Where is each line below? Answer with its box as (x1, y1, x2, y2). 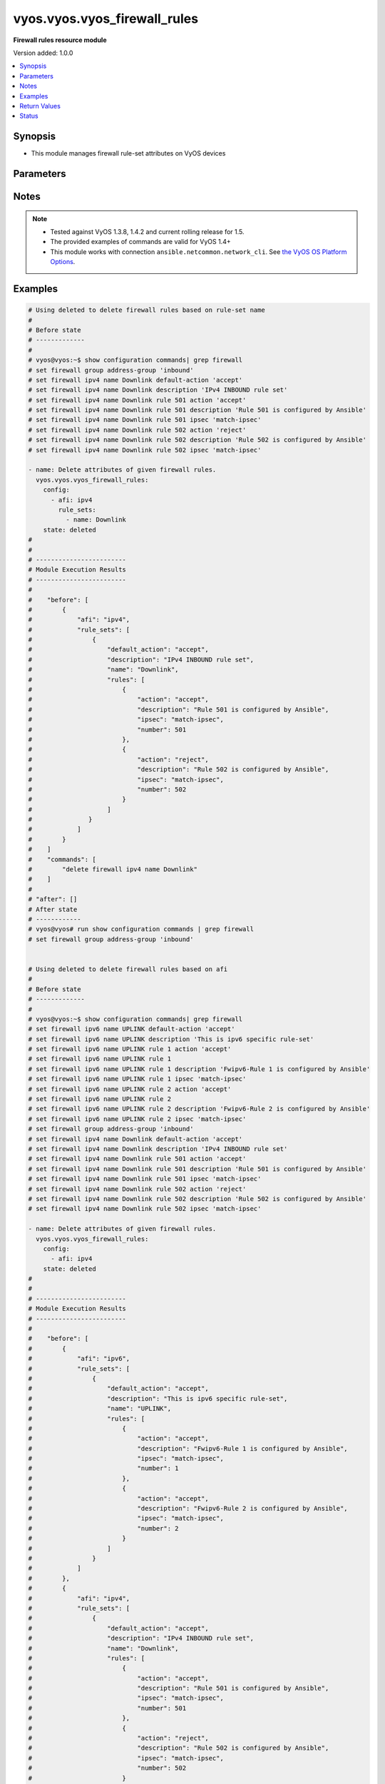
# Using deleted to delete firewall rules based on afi (28, 965, 228, 973)
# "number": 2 (28, 1524, 179, 1532)
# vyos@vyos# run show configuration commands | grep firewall (28, 925, 255, 933)
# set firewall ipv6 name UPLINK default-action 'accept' (28, 1025, 235, 1033)
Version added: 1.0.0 (13, 49, 73, 57)
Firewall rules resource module (13, 36, 107, 44)
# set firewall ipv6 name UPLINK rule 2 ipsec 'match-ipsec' (28, 1115, 247, 1123)
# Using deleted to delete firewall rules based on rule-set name (28, 306, 265, 314)
